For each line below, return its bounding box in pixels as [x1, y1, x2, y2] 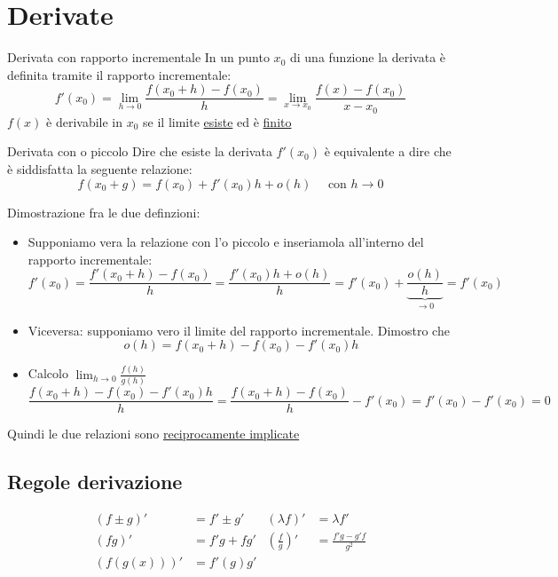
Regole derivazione [7, 468, 183, 495]
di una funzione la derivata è [289, 48, 446, 67]
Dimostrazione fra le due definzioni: [7, 202, 200, 221]
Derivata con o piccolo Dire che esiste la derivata [7, 142, 272, 161]
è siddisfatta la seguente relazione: [7, 160, 193, 178]
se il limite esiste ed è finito [143, 112, 292, 130]
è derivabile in [46, 112, 123, 130]
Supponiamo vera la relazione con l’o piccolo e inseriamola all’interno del [28, 233, 424, 251]
